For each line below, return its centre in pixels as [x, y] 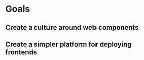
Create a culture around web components [72, 27]
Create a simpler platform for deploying [69, 44]
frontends [21, 52]
